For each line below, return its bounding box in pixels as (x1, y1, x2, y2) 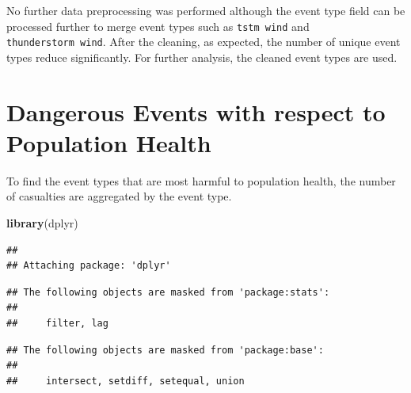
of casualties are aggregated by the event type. (6, 188, 232, 204)
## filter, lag (6, 317, 108, 329)
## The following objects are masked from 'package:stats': (6, 286, 330, 298)
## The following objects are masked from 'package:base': (6, 344, 324, 356)
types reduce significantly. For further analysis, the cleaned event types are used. (6, 48, 398, 65)
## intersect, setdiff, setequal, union (6, 375, 245, 387)
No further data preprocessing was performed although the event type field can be (6, 2, 405, 18)
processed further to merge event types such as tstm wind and (6, 17, 310, 34)
